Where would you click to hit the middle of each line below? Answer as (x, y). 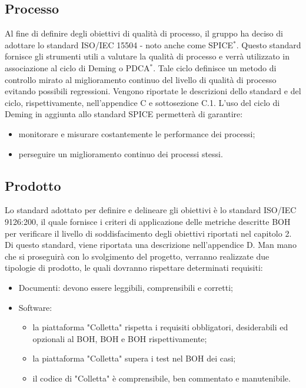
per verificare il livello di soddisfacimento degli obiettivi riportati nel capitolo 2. (148, 233)
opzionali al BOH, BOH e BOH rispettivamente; (120, 338)
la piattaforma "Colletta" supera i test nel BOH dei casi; (134, 358)
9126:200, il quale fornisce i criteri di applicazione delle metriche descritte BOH (148, 221)
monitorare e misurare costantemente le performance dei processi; (137, 133)
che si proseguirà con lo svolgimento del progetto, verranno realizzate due (137, 256)
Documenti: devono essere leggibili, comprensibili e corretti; (126, 287)
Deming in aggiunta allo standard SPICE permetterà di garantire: (124, 114)
